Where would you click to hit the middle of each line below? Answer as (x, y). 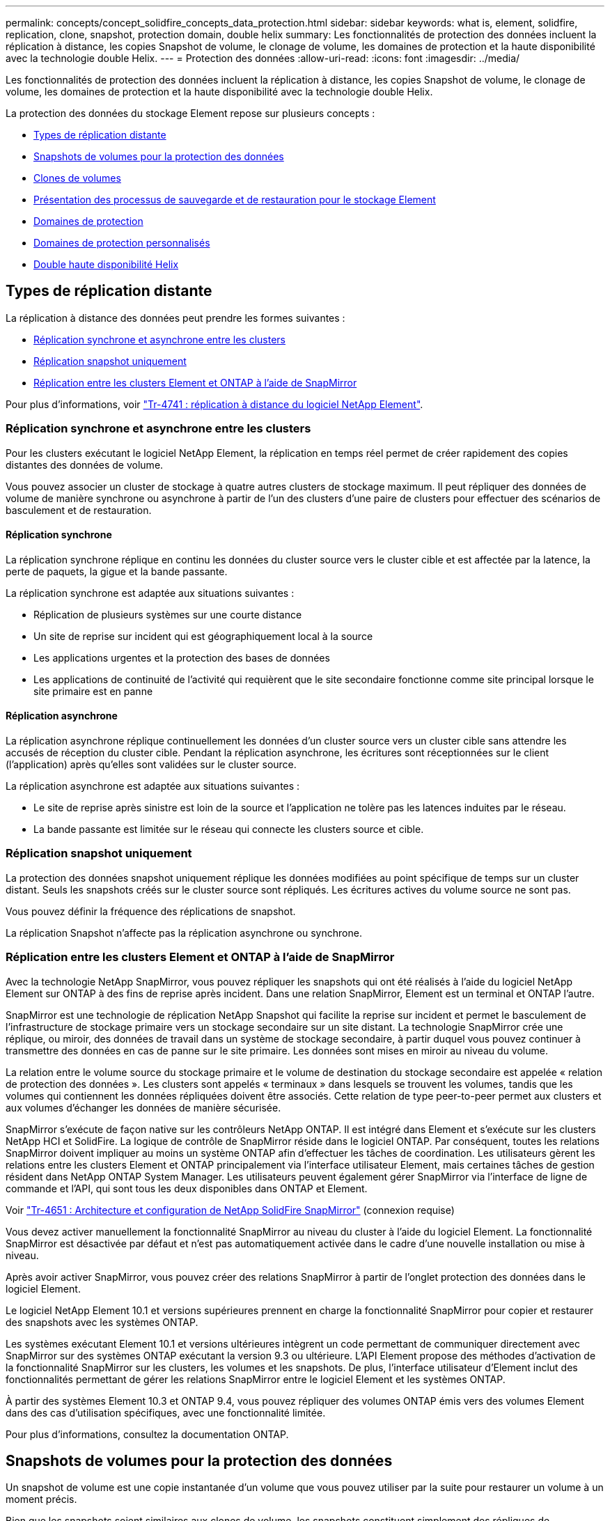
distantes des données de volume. (85, 465)
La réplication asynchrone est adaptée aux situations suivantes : (153, 786)
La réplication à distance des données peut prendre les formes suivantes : (175, 318)
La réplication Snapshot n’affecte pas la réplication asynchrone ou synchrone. (184, 933)
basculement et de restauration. (79, 510)
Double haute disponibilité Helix (106, 264)
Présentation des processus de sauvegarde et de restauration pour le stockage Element (235, 200)
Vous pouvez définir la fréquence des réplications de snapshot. (151, 911)
